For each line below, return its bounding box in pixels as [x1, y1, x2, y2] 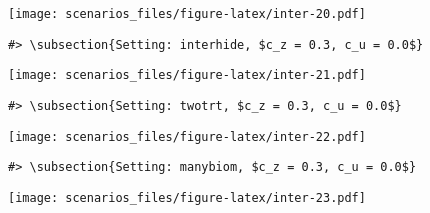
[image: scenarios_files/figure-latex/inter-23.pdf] [8, 190, 366, 205]
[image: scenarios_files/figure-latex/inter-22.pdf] [8, 129, 366, 144]
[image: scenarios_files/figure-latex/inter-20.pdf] [8, 7, 366, 21]
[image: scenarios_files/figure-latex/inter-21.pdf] [8, 68, 366, 83]
